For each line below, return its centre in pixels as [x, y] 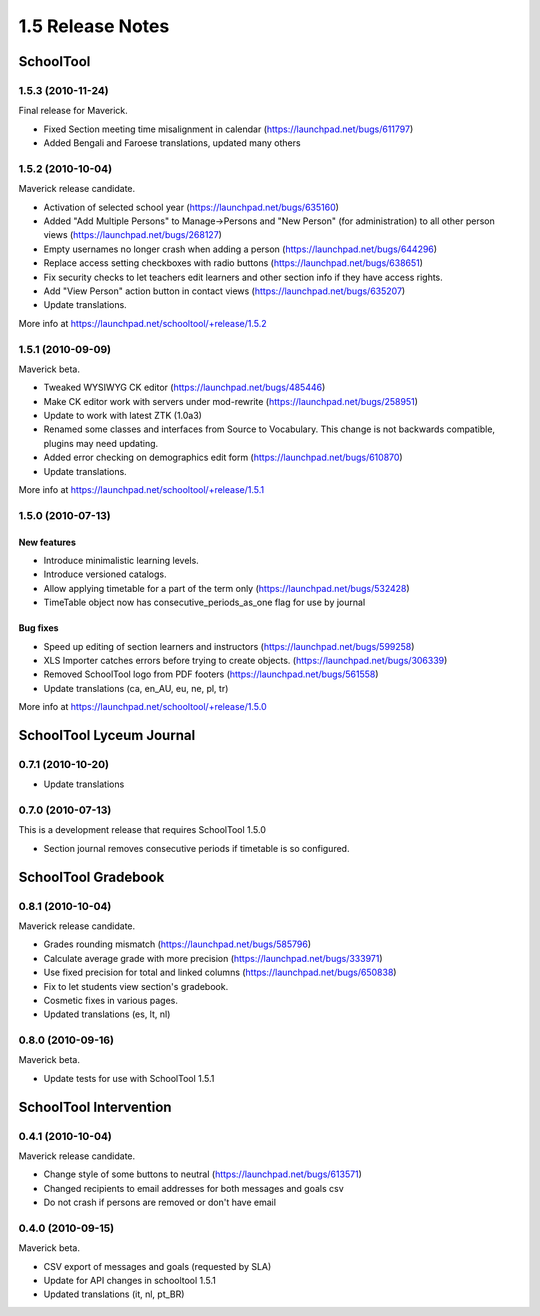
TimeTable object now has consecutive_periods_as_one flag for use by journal [204, 602]
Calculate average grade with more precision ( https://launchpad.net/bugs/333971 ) [213, 958]
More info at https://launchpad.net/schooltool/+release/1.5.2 [142, 323]
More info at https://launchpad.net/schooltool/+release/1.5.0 [142, 707]
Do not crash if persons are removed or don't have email [160, 1202]
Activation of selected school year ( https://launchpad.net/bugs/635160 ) [191, 207]
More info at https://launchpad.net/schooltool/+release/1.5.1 [141, 490]
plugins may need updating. [101, 443]
